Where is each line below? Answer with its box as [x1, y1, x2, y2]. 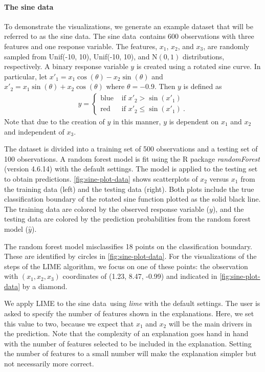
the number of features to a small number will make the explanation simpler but [4, 348, 257, 359]
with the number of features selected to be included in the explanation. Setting [4, 338, 252, 348]
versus [209, 173, 229, 184]
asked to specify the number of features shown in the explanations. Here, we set [4, 308, 254, 319]
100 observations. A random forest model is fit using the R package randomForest [4, 153, 260, 164]
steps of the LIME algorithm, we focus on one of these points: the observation [4, 260, 248, 271]
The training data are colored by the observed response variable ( [4, 203, 210, 214]
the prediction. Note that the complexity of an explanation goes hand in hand [4, 328, 249, 339]
